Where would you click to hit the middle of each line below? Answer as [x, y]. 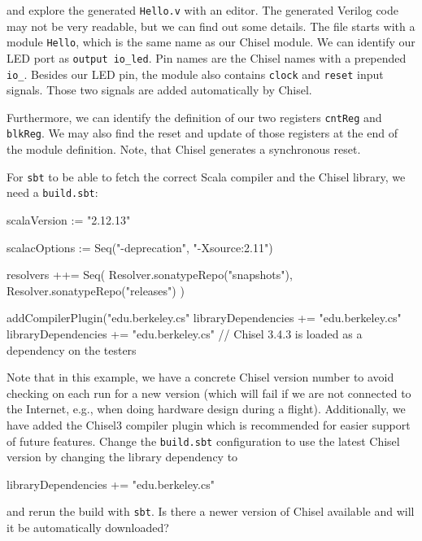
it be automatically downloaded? [88, 528]
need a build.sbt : [52, 192]
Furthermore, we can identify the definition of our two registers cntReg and [194, 117]
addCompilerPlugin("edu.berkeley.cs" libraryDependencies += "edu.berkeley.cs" [204, 318]
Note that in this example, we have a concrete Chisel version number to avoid [200, 377]
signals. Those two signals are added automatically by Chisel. [159, 90]
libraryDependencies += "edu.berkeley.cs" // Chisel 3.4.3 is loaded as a [185, 334]
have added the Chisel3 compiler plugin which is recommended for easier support [209, 424]
